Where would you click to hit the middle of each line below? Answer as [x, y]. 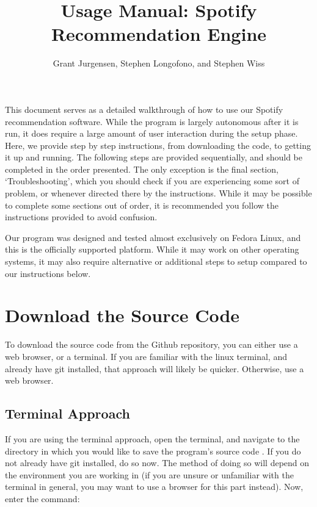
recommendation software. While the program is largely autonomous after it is [152, 121]
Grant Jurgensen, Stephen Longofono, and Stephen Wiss [159, 63]
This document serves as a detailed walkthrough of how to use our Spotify [144, 109]
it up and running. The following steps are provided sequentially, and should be [154, 157]
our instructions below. [48, 273]
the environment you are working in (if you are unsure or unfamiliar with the [149, 474]
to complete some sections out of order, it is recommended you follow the [142, 205]
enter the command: [42, 498]
